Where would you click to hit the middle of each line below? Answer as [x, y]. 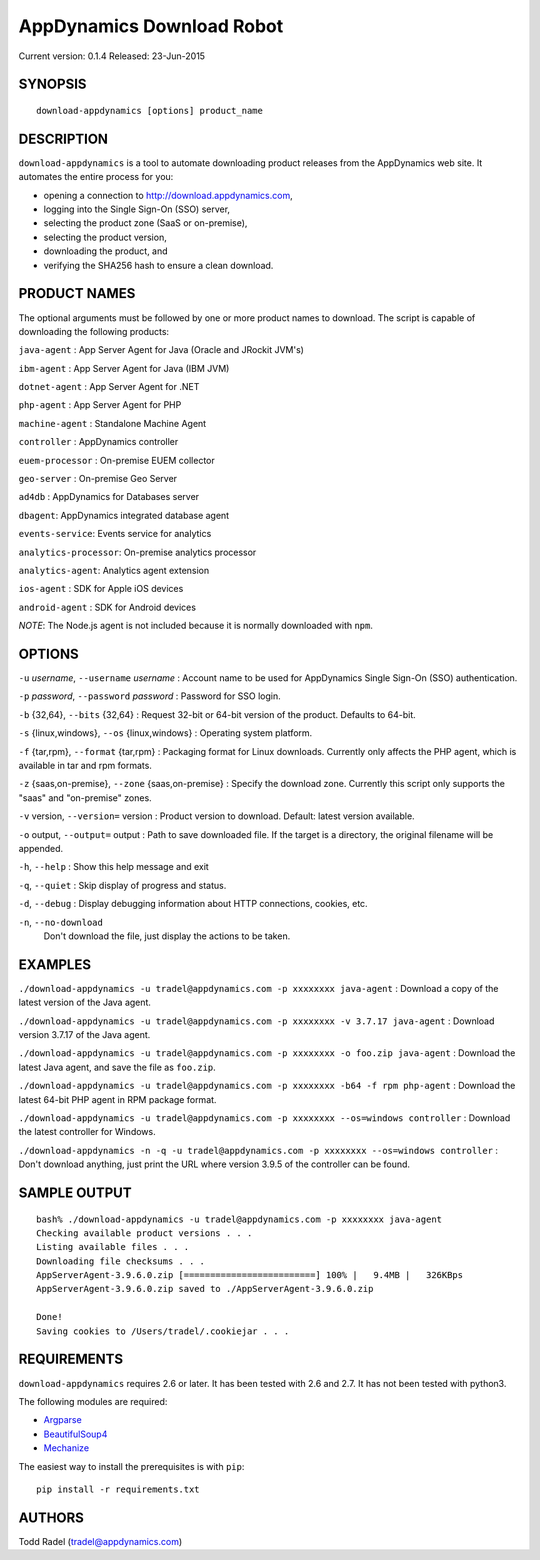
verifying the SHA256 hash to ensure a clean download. [158, 265]
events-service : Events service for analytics [115, 534]
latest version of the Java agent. [85, 1002]
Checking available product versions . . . [144, 1233]
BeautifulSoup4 [75, 1434]
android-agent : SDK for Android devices [107, 607]
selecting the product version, [105, 237]
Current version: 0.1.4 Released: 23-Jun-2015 [111, 56]
